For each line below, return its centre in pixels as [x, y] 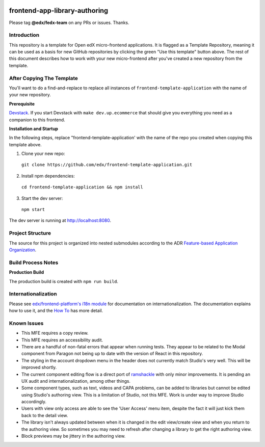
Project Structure [30, 233]
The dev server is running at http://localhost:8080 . [60, 220]
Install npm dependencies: [48, 176]
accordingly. [34, 402]
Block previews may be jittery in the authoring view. [73, 436]
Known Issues [26, 323]
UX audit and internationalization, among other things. [76, 381]
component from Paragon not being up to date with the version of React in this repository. [112, 354]
